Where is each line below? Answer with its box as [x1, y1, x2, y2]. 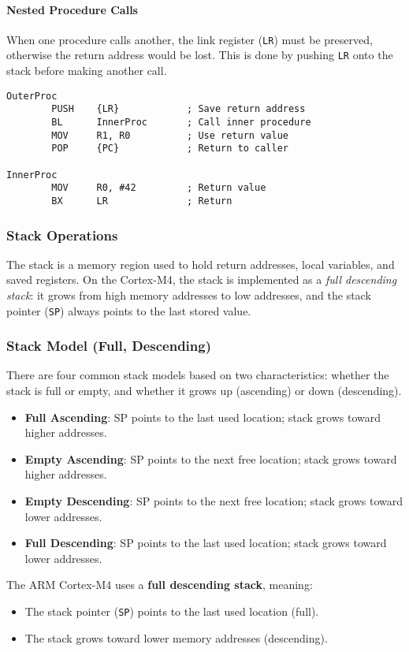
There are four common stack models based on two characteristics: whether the [6, 367, 389, 383]
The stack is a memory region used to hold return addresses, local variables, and [6, 255, 395, 272]
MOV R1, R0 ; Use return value [51, 129, 288, 141]
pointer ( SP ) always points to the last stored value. [6, 302, 251, 319]
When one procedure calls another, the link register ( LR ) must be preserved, [6, 31, 373, 47]
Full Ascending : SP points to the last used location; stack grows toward [24, 408, 381, 425]
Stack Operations [6, 225, 118, 244]
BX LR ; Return [51, 195, 232, 207]
